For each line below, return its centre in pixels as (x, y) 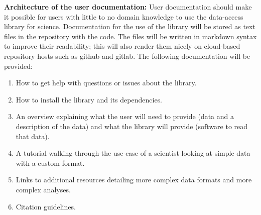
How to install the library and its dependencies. (89, 99)
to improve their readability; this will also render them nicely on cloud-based (122, 46)
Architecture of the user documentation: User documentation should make (128, 7)
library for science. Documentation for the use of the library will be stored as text (130, 26)
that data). (33, 136)
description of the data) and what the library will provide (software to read (132, 126)
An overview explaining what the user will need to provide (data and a (125, 116)
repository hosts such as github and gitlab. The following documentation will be (127, 56)
